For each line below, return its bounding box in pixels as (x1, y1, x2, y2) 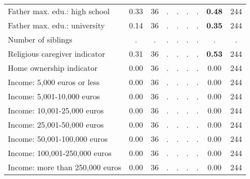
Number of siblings (8, 34, 72, 45)
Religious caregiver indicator (8, 48, 105, 59)
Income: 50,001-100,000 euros (8, 133, 108, 144)
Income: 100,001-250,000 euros (8, 147, 112, 158)
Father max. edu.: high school (8, 5, 110, 17)
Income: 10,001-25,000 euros (8, 105, 104, 116)
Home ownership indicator (8, 62, 98, 73)
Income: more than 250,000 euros (8, 161, 121, 173)
